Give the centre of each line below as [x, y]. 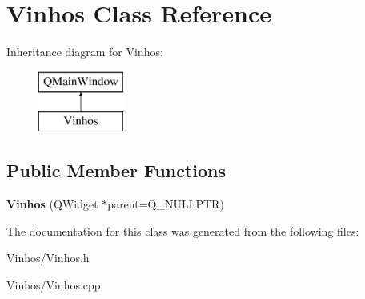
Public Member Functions [116, 170]
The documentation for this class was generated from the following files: [183, 230]
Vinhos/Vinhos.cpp [54, 284]
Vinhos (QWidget [52, 204]
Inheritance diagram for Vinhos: [85, 52]
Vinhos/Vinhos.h [48, 258]
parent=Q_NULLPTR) [166, 204]
